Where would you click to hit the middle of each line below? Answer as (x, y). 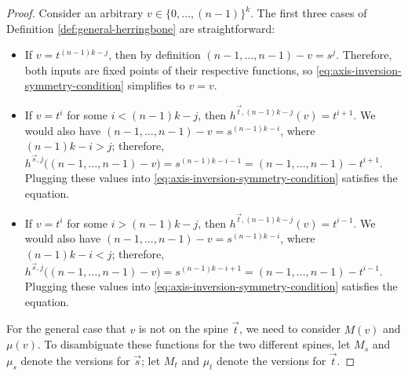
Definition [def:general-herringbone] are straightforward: (141, 28)
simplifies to (156, 85)
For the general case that (66, 329)
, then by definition (155, 55)
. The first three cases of (309, 13)
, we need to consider (290, 329)
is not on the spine (183, 329)
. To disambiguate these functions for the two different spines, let (194, 344)
